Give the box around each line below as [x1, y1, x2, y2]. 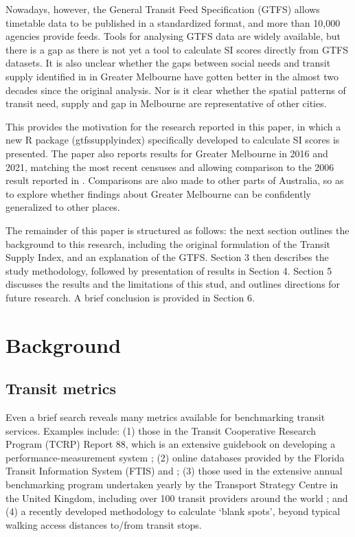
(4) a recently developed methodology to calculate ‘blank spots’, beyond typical [5, 504, 341, 518]
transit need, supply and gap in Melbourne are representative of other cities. [5, 96, 327, 111]
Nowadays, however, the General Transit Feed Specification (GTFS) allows [5, 2, 320, 16]
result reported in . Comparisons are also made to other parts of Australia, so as [5, 173, 344, 187]
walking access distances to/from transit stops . [5, 517, 202, 532]
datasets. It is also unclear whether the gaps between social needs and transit [5, 56, 331, 70]
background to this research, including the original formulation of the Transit [5, 236, 331, 251]
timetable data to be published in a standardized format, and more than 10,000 [5, 15, 341, 30]
